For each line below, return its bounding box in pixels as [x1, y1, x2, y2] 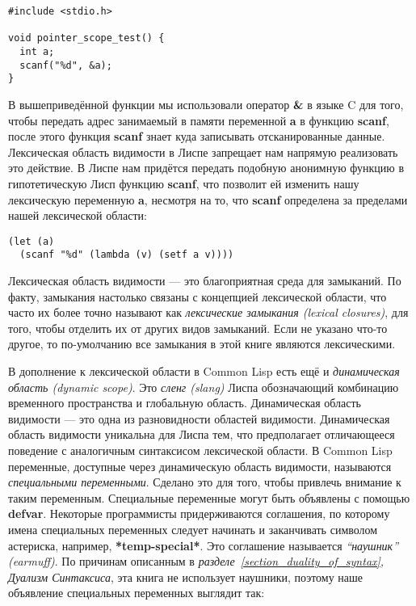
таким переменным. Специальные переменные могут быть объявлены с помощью [8, 489, 410, 506]
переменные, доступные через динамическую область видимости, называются [8, 457, 392, 474]
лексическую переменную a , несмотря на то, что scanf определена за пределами [8, 191, 408, 208]
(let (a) [8, 235, 55, 247]
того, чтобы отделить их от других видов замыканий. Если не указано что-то [8, 319, 388, 336]
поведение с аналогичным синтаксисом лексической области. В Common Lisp [8, 441, 393, 458]
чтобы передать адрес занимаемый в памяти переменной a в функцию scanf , [8, 112, 389, 128]
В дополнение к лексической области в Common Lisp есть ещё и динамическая [8, 362, 400, 379]
